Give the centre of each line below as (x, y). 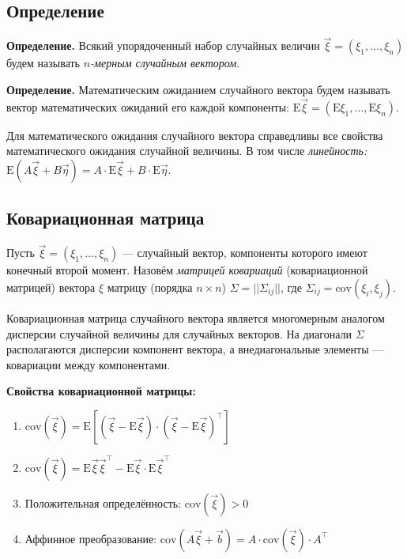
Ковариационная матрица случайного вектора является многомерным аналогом (196, 318)
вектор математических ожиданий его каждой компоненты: (148, 106)
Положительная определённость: (103, 502)
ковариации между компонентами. (89, 364)
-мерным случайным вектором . (165, 63)
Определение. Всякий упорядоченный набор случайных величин (163, 45)
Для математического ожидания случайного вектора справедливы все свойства (195, 135)
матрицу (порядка (150, 287)
